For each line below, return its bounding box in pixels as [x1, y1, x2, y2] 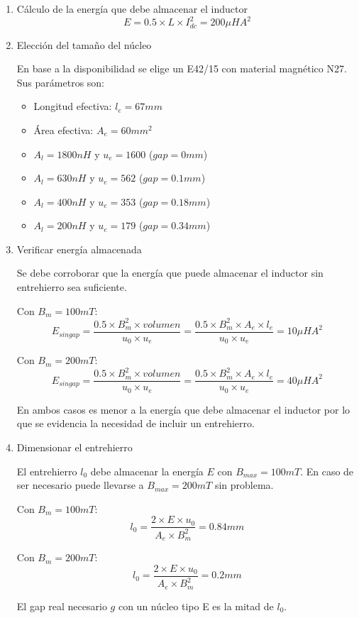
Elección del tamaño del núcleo [16, 37, 152, 52]
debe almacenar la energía [90, 463, 204, 478]
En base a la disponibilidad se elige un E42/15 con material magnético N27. [16, 61, 347, 76]
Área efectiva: [33, 122, 94, 137]
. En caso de [300, 463, 354, 478]
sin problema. [214, 478, 274, 492]
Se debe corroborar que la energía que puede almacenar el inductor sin [16, 265, 324, 280]
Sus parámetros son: [16, 75, 104, 89]
